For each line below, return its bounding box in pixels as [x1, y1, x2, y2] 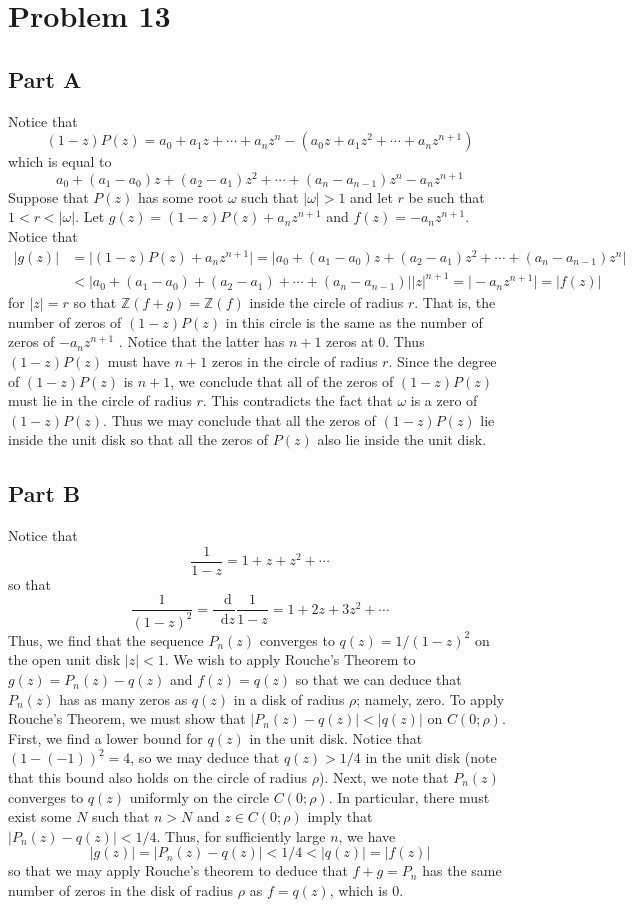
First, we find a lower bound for [8, 727, 203, 748]
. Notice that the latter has [118, 331, 285, 352]
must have [107, 351, 171, 372]
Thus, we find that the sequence [8, 629, 204, 650]
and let [350, 186, 393, 207]
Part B [8, 478, 81, 509]
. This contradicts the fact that [202, 390, 393, 411]
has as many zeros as [59, 688, 188, 709]
